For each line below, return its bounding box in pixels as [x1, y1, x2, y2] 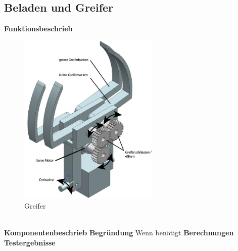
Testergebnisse [4, 237, 56, 247]
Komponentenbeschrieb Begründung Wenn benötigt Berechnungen [4, 227, 234, 238]
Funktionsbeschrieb [4, 23, 73, 34]
